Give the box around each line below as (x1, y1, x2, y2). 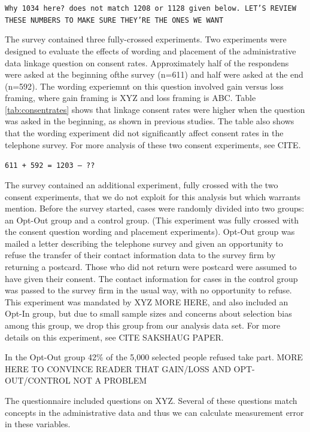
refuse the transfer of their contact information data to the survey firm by (5, 249, 276, 261)
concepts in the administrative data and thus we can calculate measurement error (5, 406, 304, 418)
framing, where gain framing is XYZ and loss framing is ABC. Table (5, 91, 256, 104)
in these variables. (5, 418, 71, 430)
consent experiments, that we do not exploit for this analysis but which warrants (5, 190, 301, 203)
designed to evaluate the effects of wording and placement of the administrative (5, 44, 296, 57)
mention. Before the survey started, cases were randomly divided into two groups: (5, 202, 305, 215)
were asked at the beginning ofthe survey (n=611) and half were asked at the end (5, 68, 303, 81)
